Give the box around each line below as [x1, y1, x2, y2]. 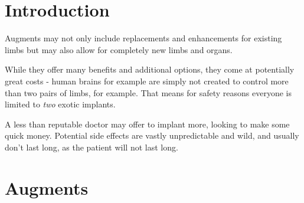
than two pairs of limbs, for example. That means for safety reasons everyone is [5, 86, 292, 99]
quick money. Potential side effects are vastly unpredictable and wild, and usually [5, 129, 299, 142]
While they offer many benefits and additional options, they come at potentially [5, 63, 295, 76]
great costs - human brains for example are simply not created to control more [5, 74, 289, 87]
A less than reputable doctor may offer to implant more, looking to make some [5, 117, 290, 130]
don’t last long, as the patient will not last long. [5, 140, 178, 153]
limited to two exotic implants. [5, 98, 116, 110]
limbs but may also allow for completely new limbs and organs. [5, 43, 233, 55]
